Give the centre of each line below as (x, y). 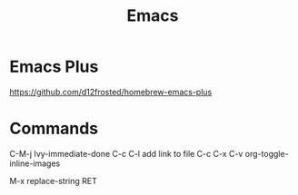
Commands (54, 129)
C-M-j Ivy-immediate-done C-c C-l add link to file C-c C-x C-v (126, 153)
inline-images (35, 163)
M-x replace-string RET (53, 180)
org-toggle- (267, 153)
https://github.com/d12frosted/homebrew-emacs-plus (111, 92)
